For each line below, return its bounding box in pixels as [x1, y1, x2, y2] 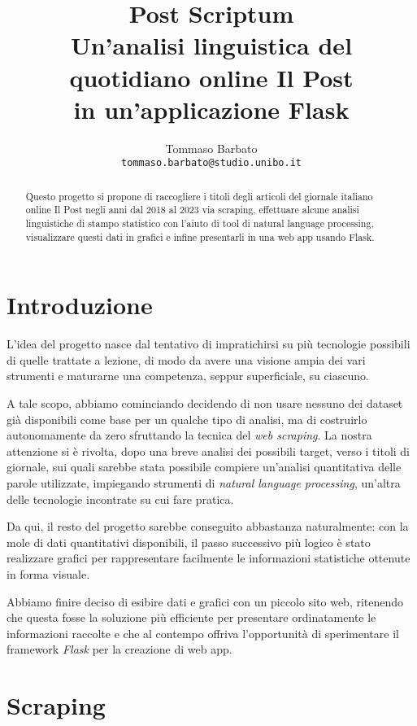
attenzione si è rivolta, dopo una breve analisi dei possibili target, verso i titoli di [7, 442, 410, 459]
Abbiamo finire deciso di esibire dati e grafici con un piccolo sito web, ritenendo [7, 593, 404, 610]
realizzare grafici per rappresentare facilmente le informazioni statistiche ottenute [7, 549, 410, 566]
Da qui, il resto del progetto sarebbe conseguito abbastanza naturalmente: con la [7, 518, 409, 535]
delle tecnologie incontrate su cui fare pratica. [7, 490, 234, 507]
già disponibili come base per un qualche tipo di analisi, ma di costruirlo [7, 410, 367, 427]
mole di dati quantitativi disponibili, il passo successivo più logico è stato [7, 533, 371, 550]
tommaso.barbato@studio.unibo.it [121, 157, 302, 169]
